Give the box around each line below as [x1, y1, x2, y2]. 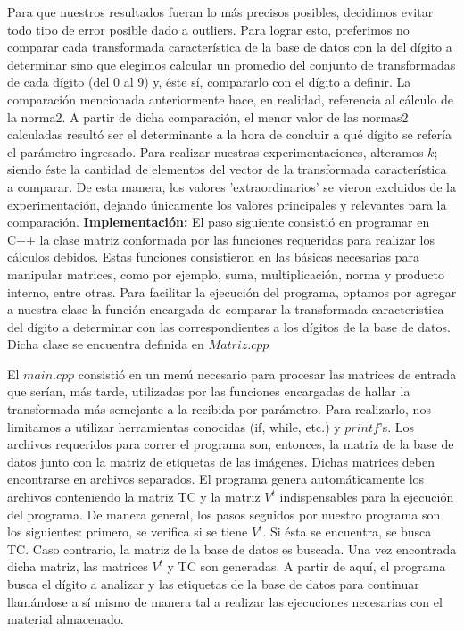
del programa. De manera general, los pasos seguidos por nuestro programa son [7, 504, 441, 523]
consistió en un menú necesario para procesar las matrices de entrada [78, 364, 457, 383]
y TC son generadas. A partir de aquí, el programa [167, 557, 446, 576]
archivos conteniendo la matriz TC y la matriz [7, 487, 261, 506]
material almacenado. [7, 610, 124, 628]
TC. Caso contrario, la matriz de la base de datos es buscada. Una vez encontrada [7, 539, 457, 558]
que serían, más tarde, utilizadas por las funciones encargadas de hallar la [7, 382, 410, 401]
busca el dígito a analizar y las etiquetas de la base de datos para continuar [7, 575, 419, 593]
